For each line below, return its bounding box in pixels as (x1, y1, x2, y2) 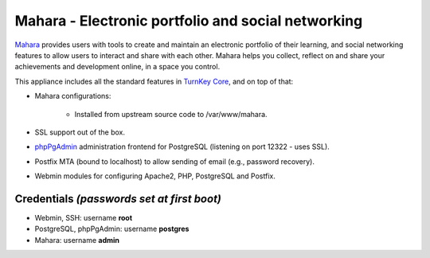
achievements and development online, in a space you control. (14, 62, 221, 72)
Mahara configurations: (34, 92, 111, 101)
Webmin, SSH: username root (34, 213, 133, 222)
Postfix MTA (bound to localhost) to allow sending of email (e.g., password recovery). (34, 156, 315, 166)
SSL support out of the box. (34, 127, 126, 137)
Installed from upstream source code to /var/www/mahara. (74, 109, 268, 119)
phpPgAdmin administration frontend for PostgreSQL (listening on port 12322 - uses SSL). (34, 142, 330, 151)
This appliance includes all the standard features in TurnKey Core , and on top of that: (14, 76, 294, 86)
